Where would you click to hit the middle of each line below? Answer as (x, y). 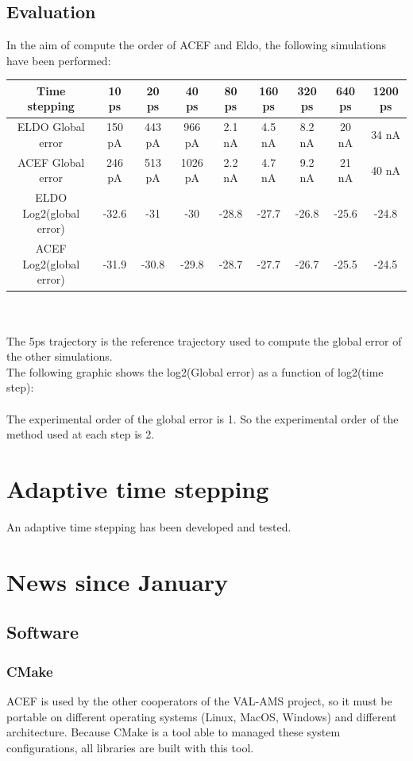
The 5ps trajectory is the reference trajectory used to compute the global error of (204, 340)
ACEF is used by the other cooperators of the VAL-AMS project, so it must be (199, 700)
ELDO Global (51, 127)
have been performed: (59, 60)
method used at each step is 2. (81, 434)
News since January (118, 581)
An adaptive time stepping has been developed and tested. (149, 526)
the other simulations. (60, 356)
